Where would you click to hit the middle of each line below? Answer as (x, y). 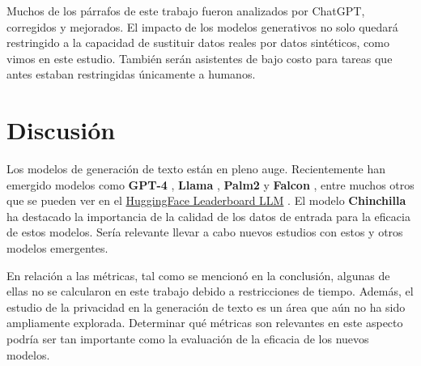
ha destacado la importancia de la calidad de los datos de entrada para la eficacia (208, 216)
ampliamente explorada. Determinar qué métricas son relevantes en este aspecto (205, 323)
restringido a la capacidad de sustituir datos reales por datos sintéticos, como (198, 43)
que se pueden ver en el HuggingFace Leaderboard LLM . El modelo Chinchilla (206, 200)
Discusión (61, 130)
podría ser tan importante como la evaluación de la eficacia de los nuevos (188, 339)
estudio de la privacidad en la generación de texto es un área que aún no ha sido (206, 306)
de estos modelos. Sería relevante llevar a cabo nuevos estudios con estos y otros (205, 232)
